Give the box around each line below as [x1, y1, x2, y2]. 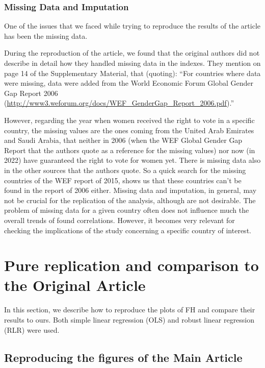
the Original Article [4, 275, 146, 296]
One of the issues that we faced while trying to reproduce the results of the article [4, 20, 260, 31]
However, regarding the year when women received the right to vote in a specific [4, 114, 255, 125]
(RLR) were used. [4, 324, 60, 335]
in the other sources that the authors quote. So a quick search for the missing [4, 164, 246, 175]
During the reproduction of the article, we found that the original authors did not [4, 47, 260, 58]
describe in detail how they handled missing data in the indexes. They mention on [4, 58, 261, 68]
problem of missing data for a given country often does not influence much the [4, 205, 249, 215]
